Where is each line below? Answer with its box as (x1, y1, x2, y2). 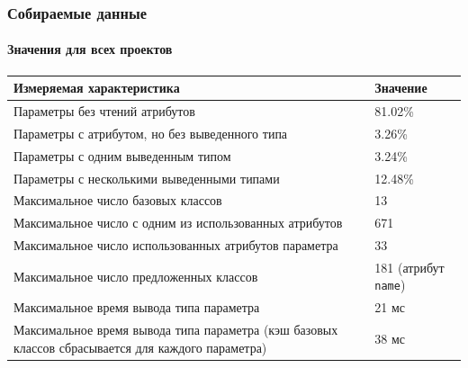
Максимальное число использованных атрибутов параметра (13, 236, 338, 255)
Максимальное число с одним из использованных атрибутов (13, 213, 343, 232)
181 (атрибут (374, 257, 445, 276)
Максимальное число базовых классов (13, 191, 222, 210)
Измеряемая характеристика (13, 78, 180, 97)
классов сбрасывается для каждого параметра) (13, 337, 267, 356)
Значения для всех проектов (7, 40, 173, 58)
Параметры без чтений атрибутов (13, 101, 195, 120)
